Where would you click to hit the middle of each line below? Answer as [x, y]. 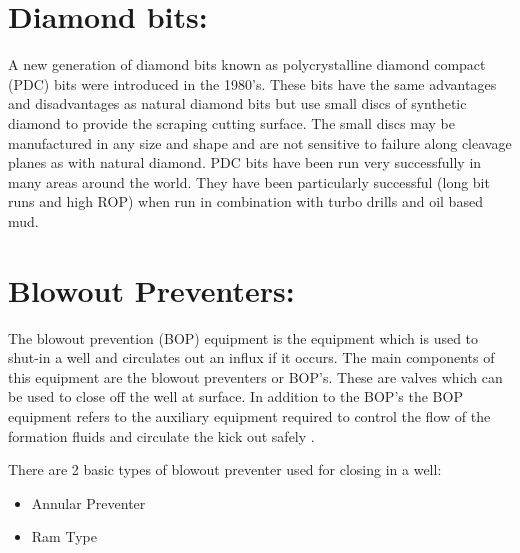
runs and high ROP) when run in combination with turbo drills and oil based [245, 201]
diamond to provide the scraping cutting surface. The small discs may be [231, 122]
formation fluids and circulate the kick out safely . [161, 435]
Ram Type [64, 536]
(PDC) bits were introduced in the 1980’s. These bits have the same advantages [252, 83]
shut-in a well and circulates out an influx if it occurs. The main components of [251, 357]
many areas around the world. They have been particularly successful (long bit [249, 181]
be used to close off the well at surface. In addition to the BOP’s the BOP [235, 396]
